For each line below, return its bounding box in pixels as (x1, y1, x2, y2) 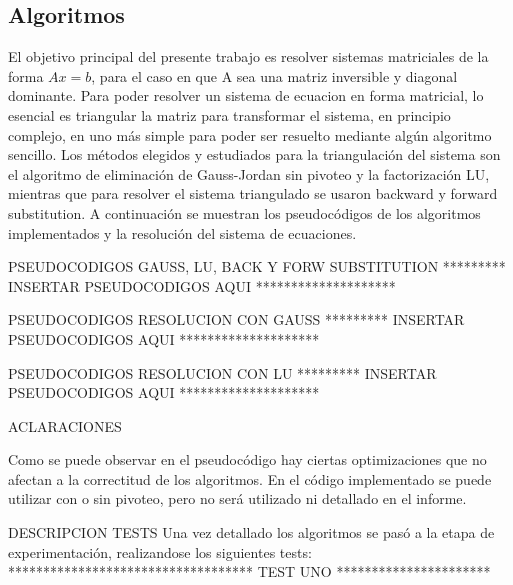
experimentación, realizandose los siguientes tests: (8, 541, 312, 562)
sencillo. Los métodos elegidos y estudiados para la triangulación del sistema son (8, 144, 501, 165)
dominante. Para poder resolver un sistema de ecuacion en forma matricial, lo (8, 85, 484, 106)
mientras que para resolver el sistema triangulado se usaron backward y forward (8, 183, 498, 204)
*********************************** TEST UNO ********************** (8, 561, 491, 582)
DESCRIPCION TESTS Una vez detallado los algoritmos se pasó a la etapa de (8, 522, 495, 543)
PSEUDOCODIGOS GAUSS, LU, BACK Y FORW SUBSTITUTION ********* (8, 256, 506, 277)
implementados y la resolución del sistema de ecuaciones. (8, 222, 357, 243)
